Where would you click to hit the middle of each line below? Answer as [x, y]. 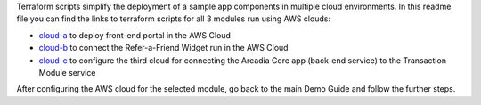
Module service [67, 72]
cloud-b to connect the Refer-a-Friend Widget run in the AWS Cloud [163, 48]
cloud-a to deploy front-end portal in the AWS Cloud [135, 35]
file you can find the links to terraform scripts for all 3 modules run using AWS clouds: [174, 19]
